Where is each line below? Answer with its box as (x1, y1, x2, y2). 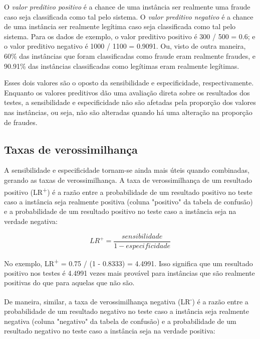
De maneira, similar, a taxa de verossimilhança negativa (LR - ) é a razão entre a (4, 295, 248, 306)
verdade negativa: (4, 215, 58, 226)
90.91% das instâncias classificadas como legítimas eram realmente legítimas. (4, 60, 239, 71)
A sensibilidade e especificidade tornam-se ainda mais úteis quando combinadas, (4, 165, 249, 175)
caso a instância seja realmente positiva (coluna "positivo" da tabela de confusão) (4, 196, 253, 206)
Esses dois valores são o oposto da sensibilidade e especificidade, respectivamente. (4, 77, 254, 88)
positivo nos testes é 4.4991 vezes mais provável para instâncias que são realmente (4, 267, 255, 278)
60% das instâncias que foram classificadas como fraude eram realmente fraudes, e (4, 50, 255, 61)
